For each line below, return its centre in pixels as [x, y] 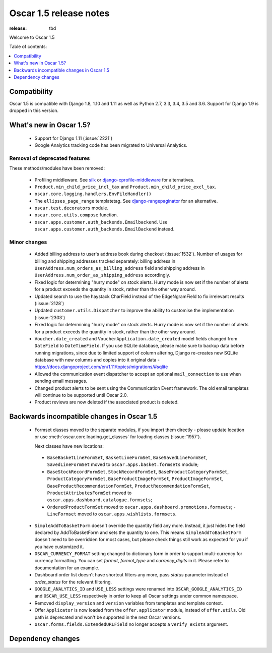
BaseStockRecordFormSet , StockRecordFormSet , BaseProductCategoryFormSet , [138, 471]
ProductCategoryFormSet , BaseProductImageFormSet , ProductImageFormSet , [135, 479]
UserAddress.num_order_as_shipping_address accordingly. [103, 275]
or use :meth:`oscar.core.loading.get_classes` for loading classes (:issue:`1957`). [118, 437]
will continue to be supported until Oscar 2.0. [81, 395]
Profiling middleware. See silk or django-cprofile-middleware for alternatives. [115, 180]
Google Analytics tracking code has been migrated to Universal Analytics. [111, 145]
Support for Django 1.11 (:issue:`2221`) [74, 138]
